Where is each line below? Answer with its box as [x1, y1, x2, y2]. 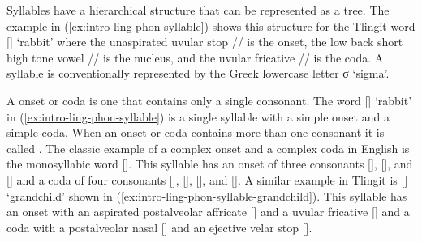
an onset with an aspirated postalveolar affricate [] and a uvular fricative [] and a [6, 203, 410, 220]
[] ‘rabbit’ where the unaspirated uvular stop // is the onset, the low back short [6, 33, 403, 50]
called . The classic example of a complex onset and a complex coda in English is [6, 139, 410, 156]
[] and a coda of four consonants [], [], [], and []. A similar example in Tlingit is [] [6, 171, 408, 188]
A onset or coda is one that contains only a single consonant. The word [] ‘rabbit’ [6, 91, 412, 108]
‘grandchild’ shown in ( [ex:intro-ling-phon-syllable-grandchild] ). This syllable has [6, 187, 407, 204]
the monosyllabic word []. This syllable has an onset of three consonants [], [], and [6, 155, 413, 172]
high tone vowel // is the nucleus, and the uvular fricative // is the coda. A [6, 49, 384, 66]
